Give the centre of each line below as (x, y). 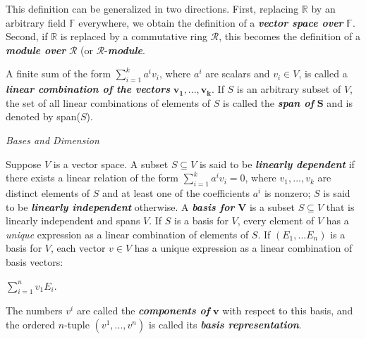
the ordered (31, 324)
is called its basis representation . (225, 324)
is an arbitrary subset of (289, 89)
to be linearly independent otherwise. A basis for (120, 206)
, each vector (78, 248)
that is (340, 206)
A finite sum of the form (59, 73)
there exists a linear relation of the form (92, 178)
